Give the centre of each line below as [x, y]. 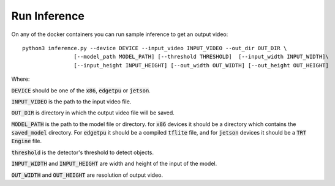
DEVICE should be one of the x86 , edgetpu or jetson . [81, 90]
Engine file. [27, 141]
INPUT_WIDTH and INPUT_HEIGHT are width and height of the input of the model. [114, 164]
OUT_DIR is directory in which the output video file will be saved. [93, 113]
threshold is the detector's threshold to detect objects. [83, 152]
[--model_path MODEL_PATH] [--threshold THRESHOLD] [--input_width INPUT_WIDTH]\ [201, 57]
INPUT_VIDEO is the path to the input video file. [71, 102]
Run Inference [48, 16]
